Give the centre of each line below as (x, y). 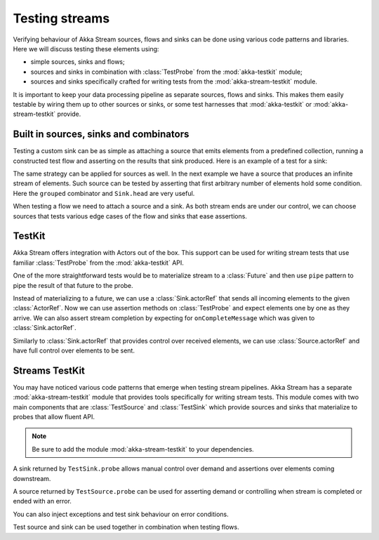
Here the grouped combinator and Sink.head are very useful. (104, 193)
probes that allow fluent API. (54, 417)
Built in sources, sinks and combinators (101, 134)
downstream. (32, 478)
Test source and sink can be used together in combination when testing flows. (126, 527)
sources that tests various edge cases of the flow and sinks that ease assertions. (130, 216)
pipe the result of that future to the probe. (73, 285)
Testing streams (61, 18)
